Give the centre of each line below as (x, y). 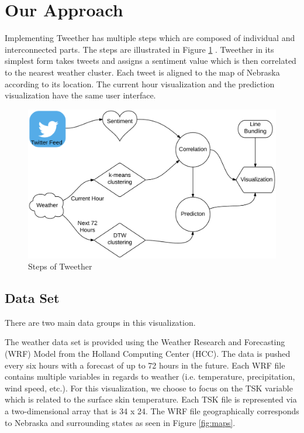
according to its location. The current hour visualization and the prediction (140, 83)
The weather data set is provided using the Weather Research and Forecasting (145, 342)
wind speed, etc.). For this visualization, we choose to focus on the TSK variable (149, 388)
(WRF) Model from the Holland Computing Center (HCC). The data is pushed (148, 354)
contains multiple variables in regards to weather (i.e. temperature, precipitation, (150, 376)
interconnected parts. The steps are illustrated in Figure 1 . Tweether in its (139, 49)
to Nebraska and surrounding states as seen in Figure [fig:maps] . (120, 422)
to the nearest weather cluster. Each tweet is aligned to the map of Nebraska (142, 72)
